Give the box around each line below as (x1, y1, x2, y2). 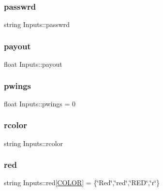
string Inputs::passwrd (4, 19, 70, 29)
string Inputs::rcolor (4, 138, 63, 148)
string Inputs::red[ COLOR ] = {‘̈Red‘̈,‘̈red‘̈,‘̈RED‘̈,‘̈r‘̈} (4, 177, 160, 188)
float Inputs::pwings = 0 (4, 98, 75, 108)
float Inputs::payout (4, 59, 62, 69)
